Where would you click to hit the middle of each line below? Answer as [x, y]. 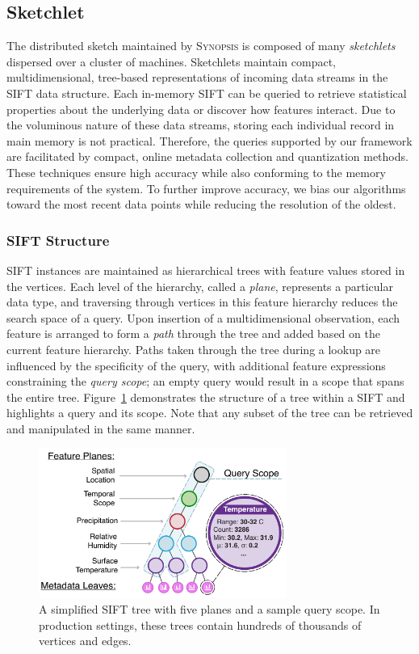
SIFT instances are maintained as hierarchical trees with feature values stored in [206, 270]
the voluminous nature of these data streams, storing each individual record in [201, 125]
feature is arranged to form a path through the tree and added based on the [193, 333]
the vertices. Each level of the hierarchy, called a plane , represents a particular [200, 286]
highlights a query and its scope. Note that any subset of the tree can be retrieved [210, 413]
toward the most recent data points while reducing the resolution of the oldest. [201, 204]
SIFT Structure [58, 240]
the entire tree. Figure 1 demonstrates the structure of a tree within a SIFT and [206, 397]
